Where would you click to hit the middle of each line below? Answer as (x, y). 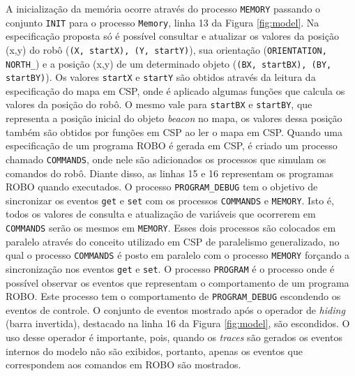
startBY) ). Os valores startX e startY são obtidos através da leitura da (161, 77)
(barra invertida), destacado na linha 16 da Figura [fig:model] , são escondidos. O (178, 323)
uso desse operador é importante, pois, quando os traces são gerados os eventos (174, 337)
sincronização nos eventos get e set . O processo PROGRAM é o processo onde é (170, 268)
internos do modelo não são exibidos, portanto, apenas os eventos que (154, 351)
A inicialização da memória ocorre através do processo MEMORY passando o (163, 8)
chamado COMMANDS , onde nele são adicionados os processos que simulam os (166, 159)
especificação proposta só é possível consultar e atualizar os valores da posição (172, 36)
